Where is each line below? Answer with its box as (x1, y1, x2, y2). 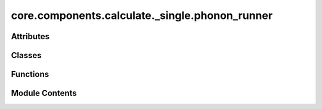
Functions (11, 69, 49, 79)
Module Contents (11, 88, 77, 98)
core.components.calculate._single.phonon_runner (11, 9, 273, 22)
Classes (11, 50, 42, 60)
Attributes (11, 31, 50, 41)
